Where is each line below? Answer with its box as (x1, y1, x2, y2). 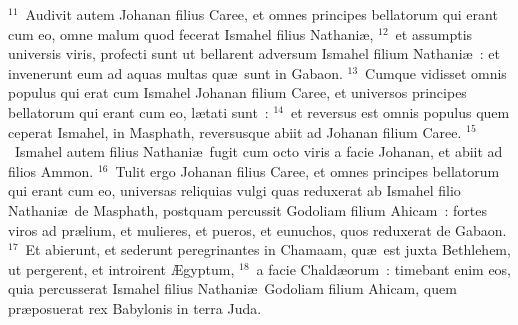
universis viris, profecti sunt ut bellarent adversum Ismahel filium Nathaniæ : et (8, 43, 500, 64)
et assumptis (395, 23, 473, 44)
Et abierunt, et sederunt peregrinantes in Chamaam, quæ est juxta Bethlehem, (25, 239, 511, 260)
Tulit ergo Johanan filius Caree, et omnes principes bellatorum (115, 160, 500, 181)
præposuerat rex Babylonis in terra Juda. (8, 297, 262, 318)
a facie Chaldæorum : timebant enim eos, (256, 258, 512, 279)
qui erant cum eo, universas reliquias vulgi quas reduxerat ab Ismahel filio (8, 180, 461, 201)
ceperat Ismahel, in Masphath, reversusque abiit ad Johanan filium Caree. (8, 121, 462, 142)
